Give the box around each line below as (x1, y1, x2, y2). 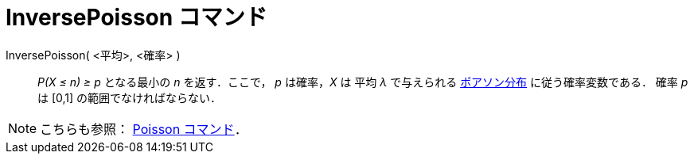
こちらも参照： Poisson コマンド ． (40, 120, 248, 137)
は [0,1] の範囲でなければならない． (37, 90, 222, 105)
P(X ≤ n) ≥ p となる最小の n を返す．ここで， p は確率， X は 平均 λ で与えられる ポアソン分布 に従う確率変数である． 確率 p (37, 74, 688, 89)
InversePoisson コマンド (6, 4, 267, 31)
